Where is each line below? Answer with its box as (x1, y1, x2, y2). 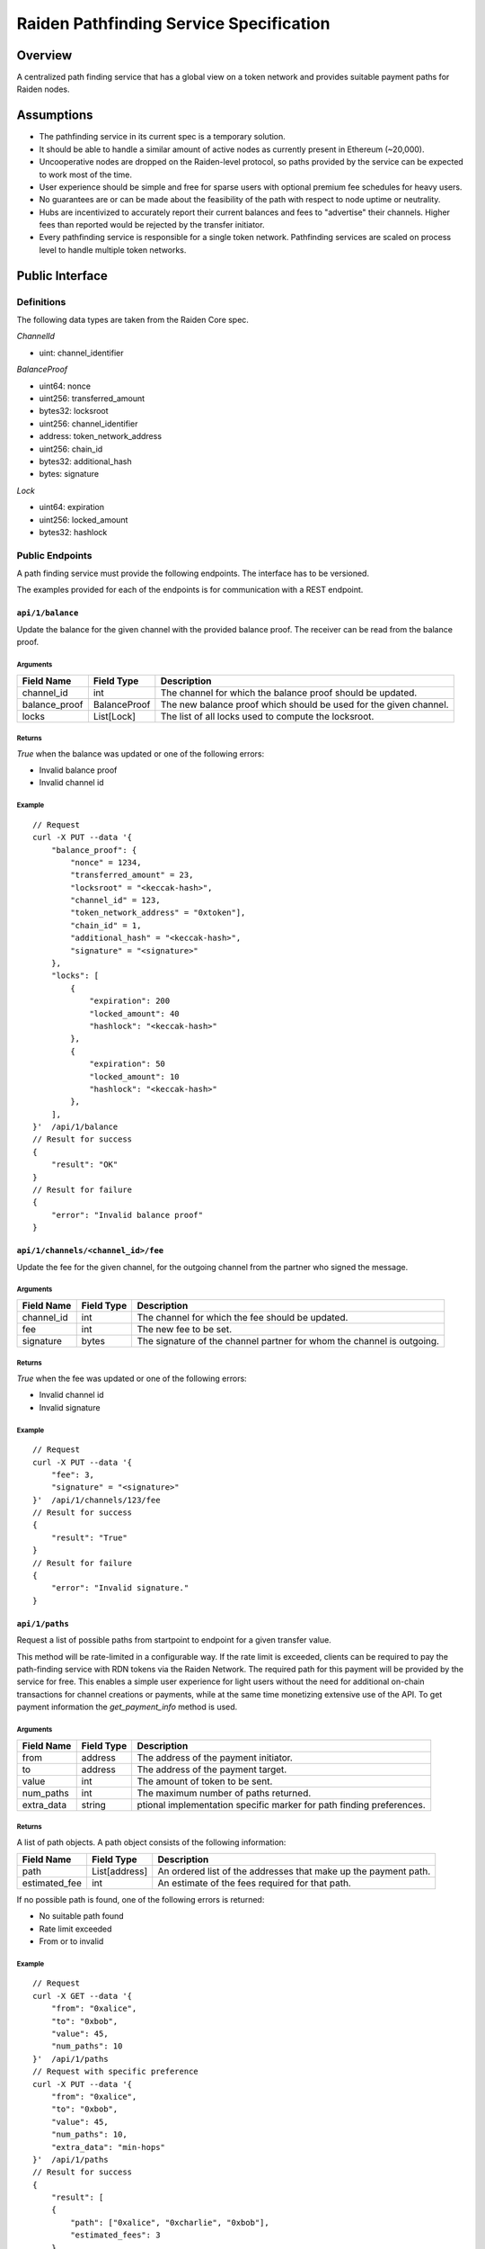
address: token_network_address (39, 431, 162, 442)
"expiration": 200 (89, 996, 171, 1007)
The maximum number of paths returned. (137, 1787, 312, 1799)
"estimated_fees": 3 (70, 2230, 161, 2240)
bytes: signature (39, 469, 99, 479)
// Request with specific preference (32, 2066, 199, 2077)
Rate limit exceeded (39, 1923, 112, 1934)
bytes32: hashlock (39, 526, 108, 537)
